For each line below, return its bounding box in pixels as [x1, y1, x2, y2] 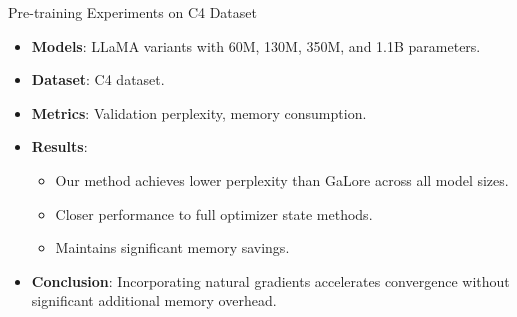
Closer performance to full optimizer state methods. [55, 203, 373, 224]
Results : [31, 136, 88, 157]
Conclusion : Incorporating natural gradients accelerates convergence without [31, 270, 510, 291]
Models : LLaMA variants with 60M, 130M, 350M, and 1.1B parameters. [31, 35, 481, 56]
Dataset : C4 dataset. [31, 69, 165, 90]
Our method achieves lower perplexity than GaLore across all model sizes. [55, 169, 509, 190]
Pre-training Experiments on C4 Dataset [8, 2, 257, 22]
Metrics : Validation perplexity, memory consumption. [31, 102, 367, 123]
